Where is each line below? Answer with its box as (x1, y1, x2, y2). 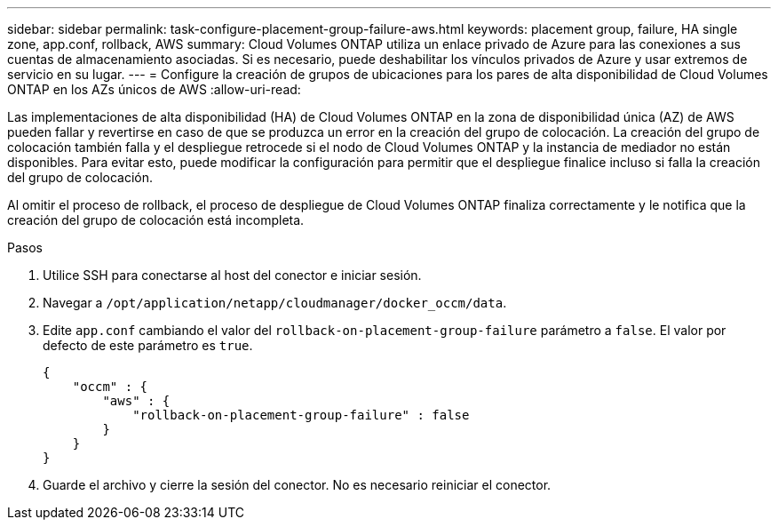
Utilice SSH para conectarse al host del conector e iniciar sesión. (43, 267, 422, 283)
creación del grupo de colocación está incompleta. (7, 212, 305, 228)
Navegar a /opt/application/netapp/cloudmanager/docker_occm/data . (43, 295, 507, 310)
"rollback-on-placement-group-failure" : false (132, 408, 470, 422)
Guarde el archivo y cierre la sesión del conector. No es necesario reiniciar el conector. (43, 477, 552, 492)
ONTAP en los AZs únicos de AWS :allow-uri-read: (7, 82, 301, 97)
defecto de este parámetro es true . (43, 338, 253, 353)
